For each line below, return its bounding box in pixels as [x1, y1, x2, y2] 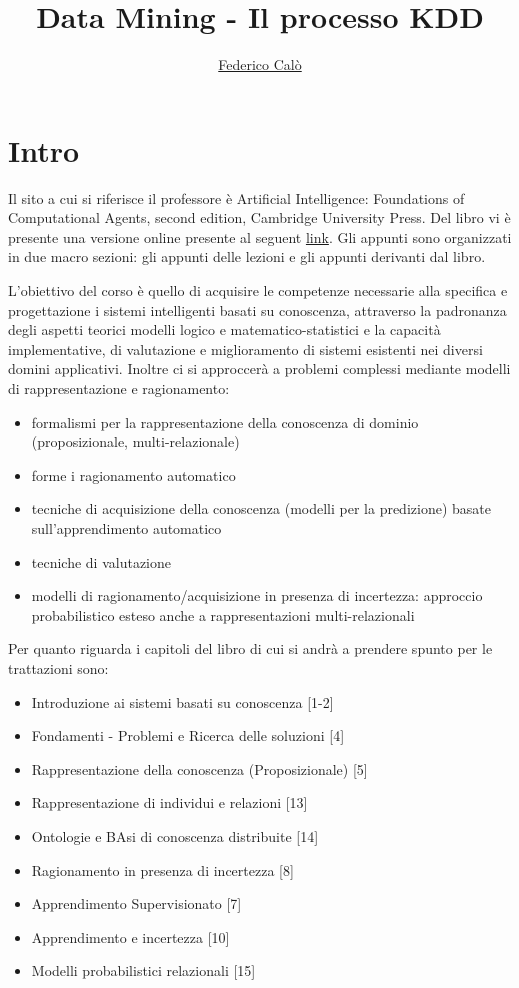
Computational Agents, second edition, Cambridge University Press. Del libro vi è [8, 207, 511, 228]
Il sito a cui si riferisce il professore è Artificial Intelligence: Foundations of [8, 187, 465, 208]
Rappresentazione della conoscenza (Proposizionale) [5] [31, 758, 368, 779]
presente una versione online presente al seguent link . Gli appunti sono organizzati [8, 226, 512, 247]
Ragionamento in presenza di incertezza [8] [31, 859, 294, 880]
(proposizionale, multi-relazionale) [31, 431, 240, 452]
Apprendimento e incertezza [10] [31, 926, 230, 947]
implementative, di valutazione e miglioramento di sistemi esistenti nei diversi [8, 338, 483, 359]
